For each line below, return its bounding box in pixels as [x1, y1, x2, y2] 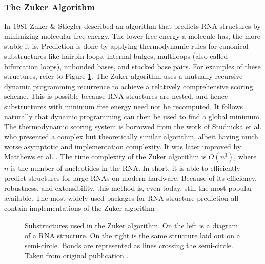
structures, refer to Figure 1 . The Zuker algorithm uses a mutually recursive [4, 71, 243, 82]
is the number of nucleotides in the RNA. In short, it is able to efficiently [11, 162, 240, 173]
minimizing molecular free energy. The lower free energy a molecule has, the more [4, 30, 261, 41]
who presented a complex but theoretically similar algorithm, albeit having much [4, 131, 258, 141]
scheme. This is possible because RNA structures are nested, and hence [4, 91, 228, 101]
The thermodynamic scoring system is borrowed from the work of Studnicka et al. [4, 121, 262, 132]
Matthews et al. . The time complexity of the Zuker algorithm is [4, 151, 207, 161]
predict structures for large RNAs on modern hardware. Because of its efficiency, [4, 172, 257, 183]
